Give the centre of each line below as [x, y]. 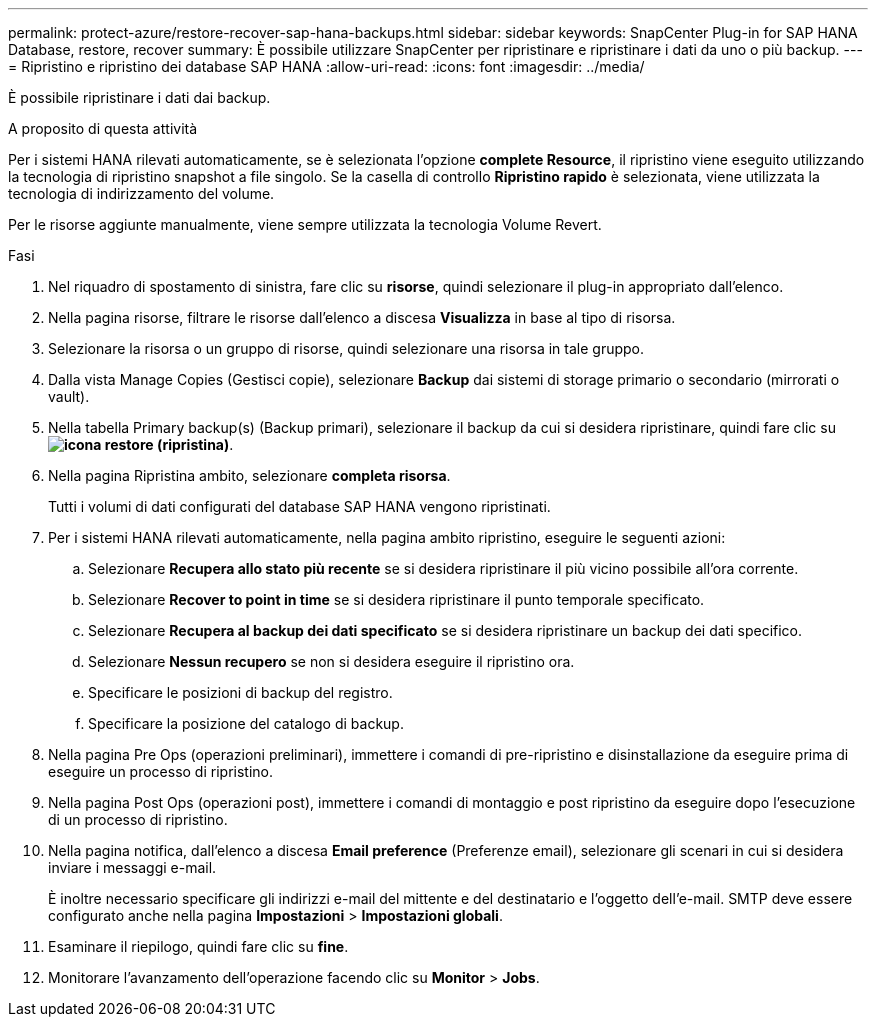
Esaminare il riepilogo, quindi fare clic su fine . [198, 946]
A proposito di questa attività [103, 128]
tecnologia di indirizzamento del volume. [141, 193]
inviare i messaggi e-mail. [132, 867]
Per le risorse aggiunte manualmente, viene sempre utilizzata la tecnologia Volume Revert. [305, 224]
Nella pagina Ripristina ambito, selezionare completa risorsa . [249, 475]
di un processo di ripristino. [138, 819]
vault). [69, 396]
